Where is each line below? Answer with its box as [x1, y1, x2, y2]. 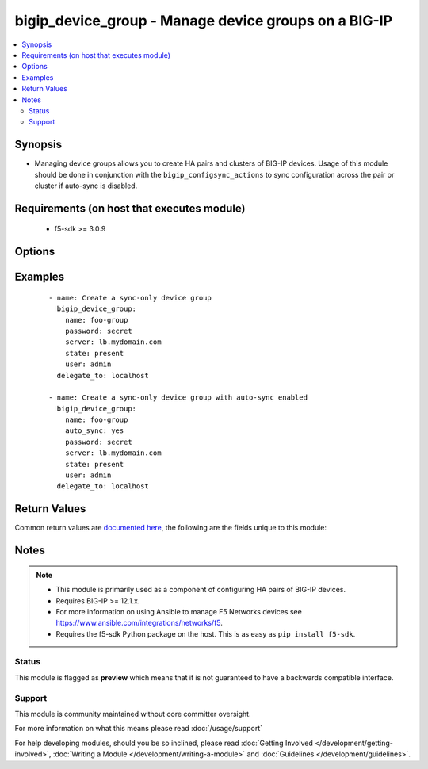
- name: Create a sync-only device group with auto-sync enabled [48, 393, 308, 402]
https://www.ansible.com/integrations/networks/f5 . [55, 618, 224, 628]
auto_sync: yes [64, 427, 124, 435]
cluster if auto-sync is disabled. [34, 181, 138, 190]
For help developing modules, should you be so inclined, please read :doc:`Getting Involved [14, 738, 313, 748]
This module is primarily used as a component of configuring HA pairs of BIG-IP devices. [55, 585, 346, 595]
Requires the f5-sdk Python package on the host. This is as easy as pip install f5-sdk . [55, 629, 356, 638]
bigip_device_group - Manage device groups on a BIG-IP [14, 12, 392, 29]
